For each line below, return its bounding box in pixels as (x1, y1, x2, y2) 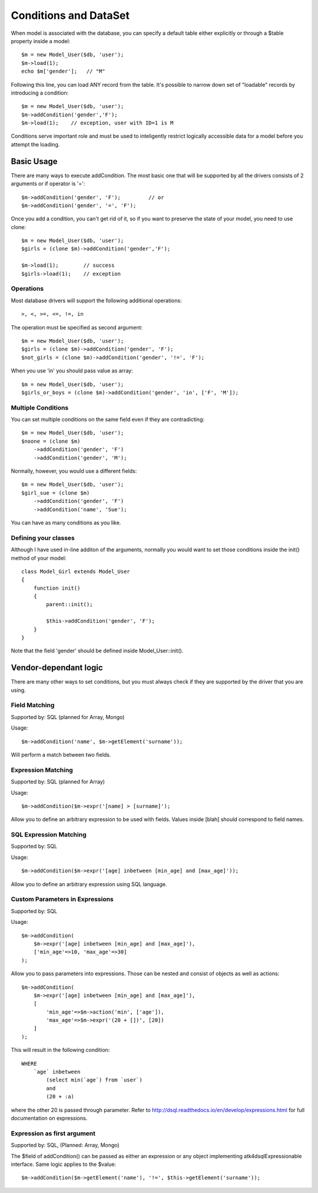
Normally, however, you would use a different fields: (11, 468, 137, 475)
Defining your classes (11, 534, 75, 542)
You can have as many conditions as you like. (11, 519, 121, 526)
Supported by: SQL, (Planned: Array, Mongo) (11, 1142, 120, 1149)
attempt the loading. (11, 140, 60, 148)
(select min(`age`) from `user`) (46, 1077, 143, 1083)
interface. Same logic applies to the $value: (11, 1161, 117, 1168)
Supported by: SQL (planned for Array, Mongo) (11, 713, 125, 720)
